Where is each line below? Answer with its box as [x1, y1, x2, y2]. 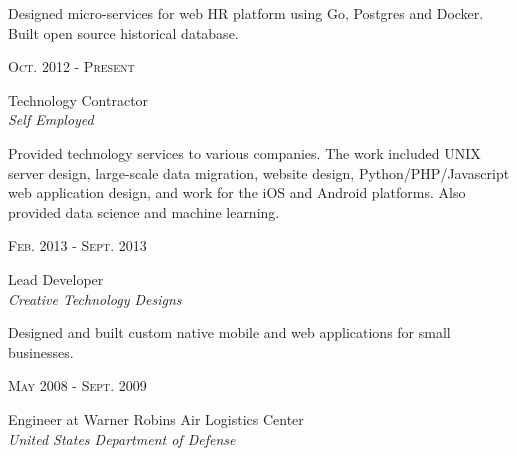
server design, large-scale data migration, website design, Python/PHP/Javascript [8, 162, 510, 183]
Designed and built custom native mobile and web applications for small [8, 322, 451, 343]
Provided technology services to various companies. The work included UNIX [8, 142, 481, 163]
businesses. [8, 341, 74, 362]
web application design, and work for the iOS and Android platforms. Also [8, 182, 466, 203]
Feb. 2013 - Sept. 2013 [8, 235, 147, 256]
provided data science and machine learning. [8, 201, 280, 222]
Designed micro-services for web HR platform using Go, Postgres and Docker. [8, 3, 484, 23]
